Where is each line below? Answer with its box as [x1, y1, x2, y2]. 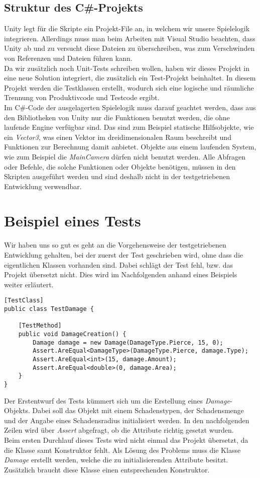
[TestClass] [4, 297, 44, 304]
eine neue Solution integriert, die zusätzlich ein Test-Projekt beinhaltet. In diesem [4, 72, 256, 83]
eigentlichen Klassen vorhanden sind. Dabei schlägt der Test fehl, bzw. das [4, 259, 233, 270]
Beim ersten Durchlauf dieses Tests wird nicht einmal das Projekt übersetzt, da [4, 434, 248, 445]
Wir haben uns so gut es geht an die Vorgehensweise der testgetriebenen [4, 240, 226, 250]
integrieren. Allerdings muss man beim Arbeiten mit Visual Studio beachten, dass [4, 33, 255, 43]
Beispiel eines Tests [4, 210, 141, 231]
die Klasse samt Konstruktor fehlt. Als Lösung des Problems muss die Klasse [4, 444, 241, 455]
